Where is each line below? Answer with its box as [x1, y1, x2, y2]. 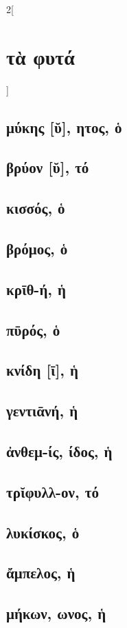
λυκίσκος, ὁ [6, 521, 80, 543]
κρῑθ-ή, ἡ [6, 278, 67, 299]
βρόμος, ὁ [6, 238, 68, 259]
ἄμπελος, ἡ [6, 562, 76, 583]
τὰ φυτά [6, 42, 75, 70]
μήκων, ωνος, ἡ [6, 602, 106, 624]
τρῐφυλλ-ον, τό [6, 480, 99, 502]
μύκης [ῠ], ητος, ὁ [6, 116, 122, 137]
